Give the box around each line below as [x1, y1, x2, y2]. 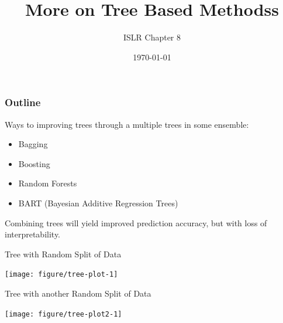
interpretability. [5, 228, 61, 240]
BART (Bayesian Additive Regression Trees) [18, 196, 178, 209]
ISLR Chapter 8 [123, 31, 181, 43]
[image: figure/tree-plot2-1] [5, 310, 122, 318]
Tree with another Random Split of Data [5, 287, 151, 300]
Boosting [18, 157, 50, 169]
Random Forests [18, 177, 77, 189]
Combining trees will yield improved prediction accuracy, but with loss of [5, 216, 267, 229]
